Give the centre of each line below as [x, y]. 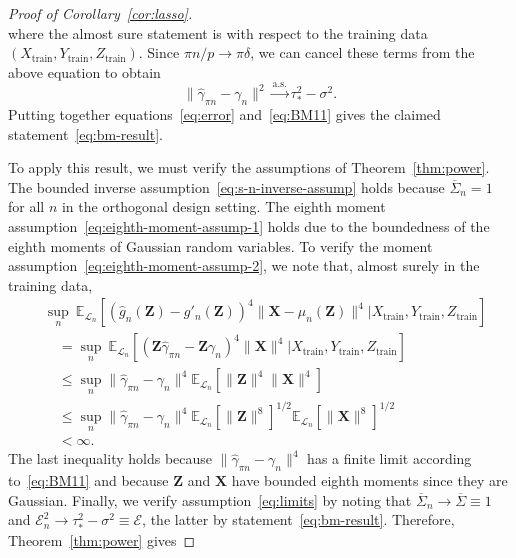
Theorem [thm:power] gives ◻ [102, 539]
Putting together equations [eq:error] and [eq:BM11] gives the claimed [224, 113]
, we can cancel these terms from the [362, 52]
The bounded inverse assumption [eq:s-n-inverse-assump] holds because [226, 186]
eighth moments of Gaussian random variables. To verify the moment [220, 245]
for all [26, 206]
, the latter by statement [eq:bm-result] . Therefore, [298, 519]
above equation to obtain [84, 71]
